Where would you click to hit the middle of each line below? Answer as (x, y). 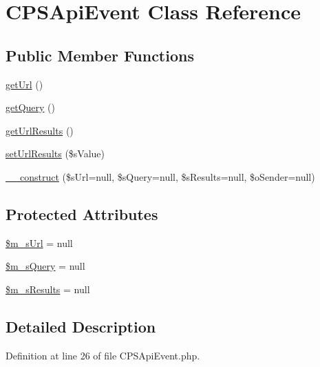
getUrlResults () (40, 130)
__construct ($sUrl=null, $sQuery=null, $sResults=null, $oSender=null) (160, 176)
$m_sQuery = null (45, 266)
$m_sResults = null (48, 289)
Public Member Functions (100, 55)
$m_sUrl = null (39, 242)
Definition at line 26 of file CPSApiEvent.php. (103, 355)
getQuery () (30, 107)
